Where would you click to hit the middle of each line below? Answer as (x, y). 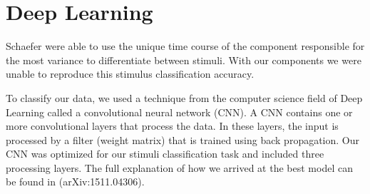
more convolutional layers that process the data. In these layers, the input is (172, 126)
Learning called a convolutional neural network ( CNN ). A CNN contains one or (179, 112)
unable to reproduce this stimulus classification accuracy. (130, 74)
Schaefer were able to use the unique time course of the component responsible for (185, 46)
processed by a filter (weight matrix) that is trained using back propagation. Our (183, 139)
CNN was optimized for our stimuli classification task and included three (165, 154)
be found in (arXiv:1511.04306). (75, 182)
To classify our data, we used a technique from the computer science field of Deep (184, 97)
